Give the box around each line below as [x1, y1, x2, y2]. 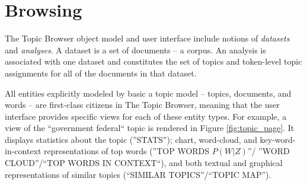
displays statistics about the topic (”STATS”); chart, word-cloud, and [5, 133, 257, 145]
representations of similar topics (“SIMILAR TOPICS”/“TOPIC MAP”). [5, 168, 271, 180]
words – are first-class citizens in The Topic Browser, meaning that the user [5, 98, 280, 111]
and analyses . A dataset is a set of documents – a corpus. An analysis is [5, 43, 266, 56]
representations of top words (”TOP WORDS [44, 145, 210, 157]
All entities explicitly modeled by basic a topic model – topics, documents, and [5, 87, 292, 99]
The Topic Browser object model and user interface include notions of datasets [5, 32, 290, 44]
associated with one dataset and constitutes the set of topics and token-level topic [5, 55, 302, 68]
